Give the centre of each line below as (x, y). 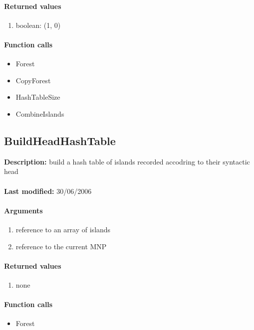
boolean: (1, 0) (38, 25)
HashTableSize (38, 97)
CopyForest (33, 80)
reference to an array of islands (63, 229)
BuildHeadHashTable (60, 140)
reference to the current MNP (61, 246)
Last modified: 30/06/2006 (48, 191)
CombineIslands (40, 113)
